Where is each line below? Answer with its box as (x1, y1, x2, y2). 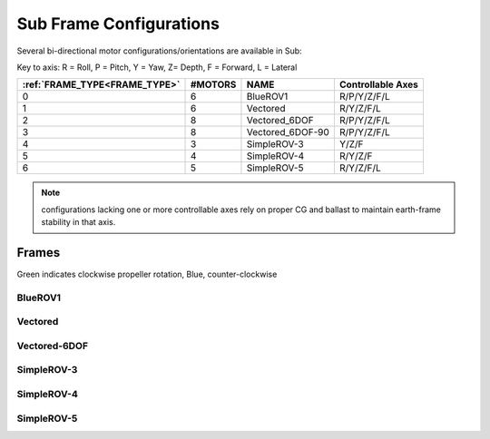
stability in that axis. (41, 217, 116, 228)
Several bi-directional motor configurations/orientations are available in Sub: (16, 45, 303, 56)
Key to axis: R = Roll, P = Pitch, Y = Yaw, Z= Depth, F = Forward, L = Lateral (16, 62, 298, 73)
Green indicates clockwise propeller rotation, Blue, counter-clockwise (16, 268, 278, 280)
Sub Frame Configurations (16, 14, 220, 34)
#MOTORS (190, 78, 237, 91)
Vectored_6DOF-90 (246, 126, 330, 139)
